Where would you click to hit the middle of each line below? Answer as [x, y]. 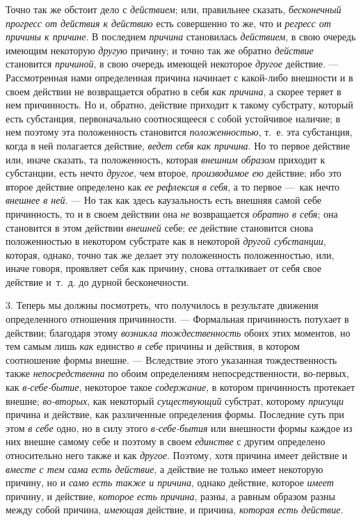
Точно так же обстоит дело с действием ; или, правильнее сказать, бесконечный [174, 9]
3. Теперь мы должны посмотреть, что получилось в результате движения [162, 305]
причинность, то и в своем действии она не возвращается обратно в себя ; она [172, 213]
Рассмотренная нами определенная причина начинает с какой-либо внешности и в [179, 77]
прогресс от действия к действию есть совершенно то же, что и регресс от [168, 23]
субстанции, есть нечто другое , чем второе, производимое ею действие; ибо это [174, 173]
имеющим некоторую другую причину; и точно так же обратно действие [160, 50]
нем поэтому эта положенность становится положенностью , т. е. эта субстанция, [179, 132]
